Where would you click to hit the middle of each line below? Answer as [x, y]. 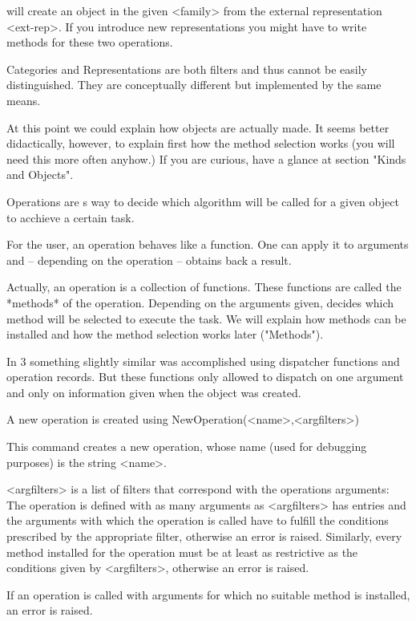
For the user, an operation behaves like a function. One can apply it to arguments [208, 244]
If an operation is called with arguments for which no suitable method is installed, [208, 594]
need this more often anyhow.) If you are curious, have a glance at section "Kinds [206, 158]
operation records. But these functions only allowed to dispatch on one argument [205, 377]
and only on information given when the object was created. [154, 392]
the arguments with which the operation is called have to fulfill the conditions [198, 520]
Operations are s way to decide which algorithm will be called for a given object [203, 201]
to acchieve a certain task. [71, 217]
